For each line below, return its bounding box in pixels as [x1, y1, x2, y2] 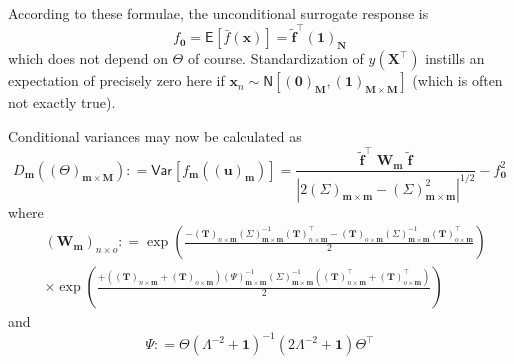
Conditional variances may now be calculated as [8, 125, 302, 146]
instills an [425, 48, 485, 69]
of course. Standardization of [187, 48, 364, 69]
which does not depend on [8, 48, 168, 69]
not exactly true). [8, 92, 116, 113]
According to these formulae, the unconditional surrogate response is [8, 3, 429, 23]
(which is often [412, 70, 503, 91]
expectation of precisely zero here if [8, 70, 225, 91]
